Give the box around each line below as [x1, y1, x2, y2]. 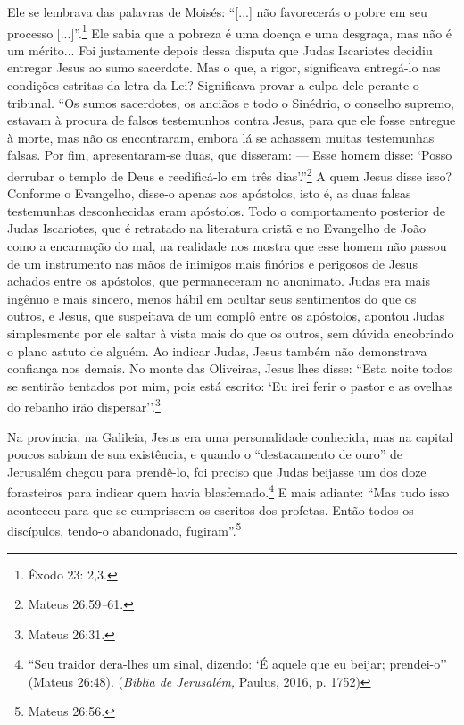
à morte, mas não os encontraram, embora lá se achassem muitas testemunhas [7, 128, 435, 146]
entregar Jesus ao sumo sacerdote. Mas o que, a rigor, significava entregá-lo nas [7, 58, 441, 77]
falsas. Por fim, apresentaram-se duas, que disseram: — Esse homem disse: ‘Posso [7, 146, 452, 164]
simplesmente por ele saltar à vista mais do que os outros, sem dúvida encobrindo [7, 324, 454, 342]
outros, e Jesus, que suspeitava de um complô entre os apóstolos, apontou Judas [7, 306, 445, 325]
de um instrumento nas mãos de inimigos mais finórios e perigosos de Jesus [7, 254, 418, 272]
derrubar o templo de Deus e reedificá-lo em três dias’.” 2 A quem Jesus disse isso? [7, 164, 452, 185]
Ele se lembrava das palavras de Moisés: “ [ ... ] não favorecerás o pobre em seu [7, 3, 427, 21]
